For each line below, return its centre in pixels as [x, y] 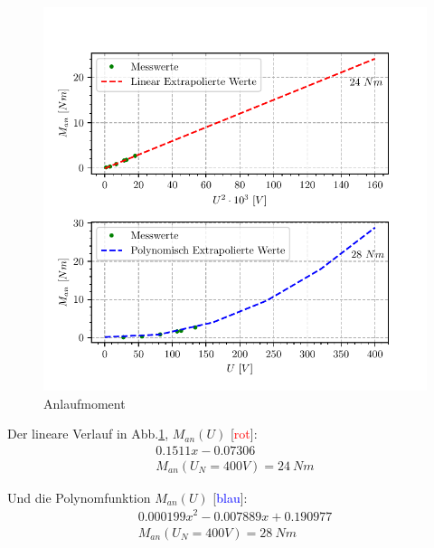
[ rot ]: [244, 434]
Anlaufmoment [85, 403]
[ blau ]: [230, 497]
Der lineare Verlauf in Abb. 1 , [88, 434]
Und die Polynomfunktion [79, 497]
